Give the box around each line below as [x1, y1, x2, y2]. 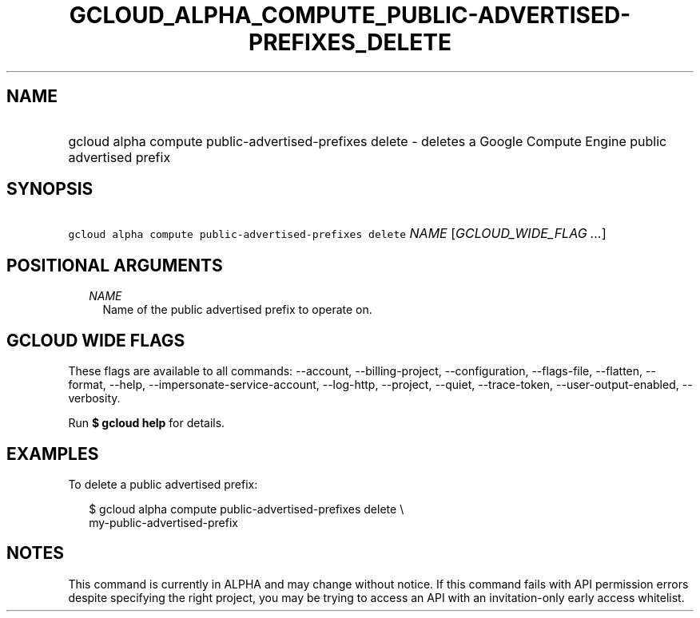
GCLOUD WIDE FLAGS [6, 330, 185, 351]
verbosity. [68, 391, 121, 406]
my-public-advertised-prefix [89, 515, 238, 529]
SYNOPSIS [6, 179, 93, 200]
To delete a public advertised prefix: [68, 477, 258, 491]
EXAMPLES [6, 443, 99, 464]
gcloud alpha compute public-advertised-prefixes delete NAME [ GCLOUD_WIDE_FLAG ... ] [68, 225, 607, 242]
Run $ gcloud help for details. [68, 416, 225, 430]
